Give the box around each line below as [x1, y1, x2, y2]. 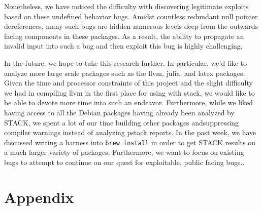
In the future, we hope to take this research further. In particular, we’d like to [4, 57, 247, 68]
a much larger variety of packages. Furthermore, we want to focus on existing [4, 147, 244, 157]
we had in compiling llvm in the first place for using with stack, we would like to [4, 87, 255, 98]
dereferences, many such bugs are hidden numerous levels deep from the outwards [4, 21, 258, 31]
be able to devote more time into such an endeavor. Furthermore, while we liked [4, 97, 253, 108]
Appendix [4, 186, 74, 207]
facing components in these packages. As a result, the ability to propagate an [4, 30, 244, 41]
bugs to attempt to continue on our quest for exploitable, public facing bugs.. [4, 156, 245, 167]
